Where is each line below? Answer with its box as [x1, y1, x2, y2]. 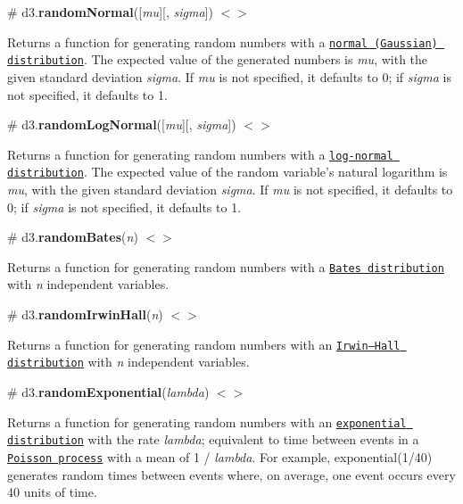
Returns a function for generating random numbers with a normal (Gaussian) [7, 32, 438, 51]
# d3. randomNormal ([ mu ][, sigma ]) [7, 3, 213, 21]
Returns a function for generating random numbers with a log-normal [7, 145, 393, 163]
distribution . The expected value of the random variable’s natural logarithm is [7, 162, 448, 181]
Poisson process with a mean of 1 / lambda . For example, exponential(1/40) [7, 447, 433, 466]
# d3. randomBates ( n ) [7, 227, 138, 246]
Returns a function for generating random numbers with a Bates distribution [7, 257, 444, 276]
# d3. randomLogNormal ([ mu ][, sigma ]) [7, 115, 236, 134]
